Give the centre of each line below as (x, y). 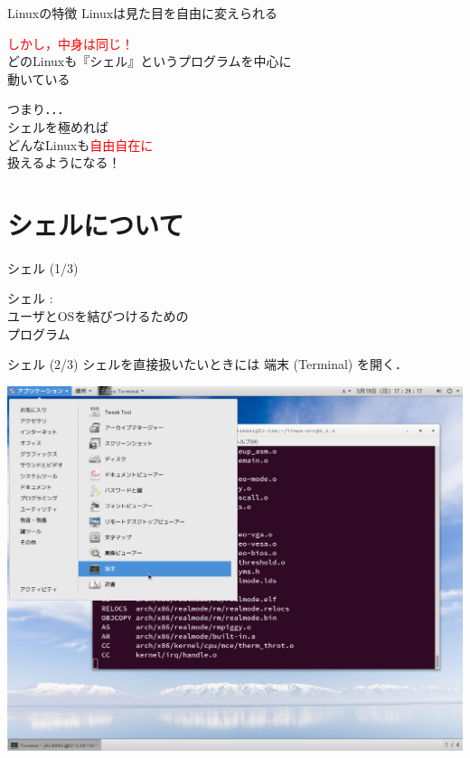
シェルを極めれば (58, 126)
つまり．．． (39, 109)
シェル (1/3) (43, 267)
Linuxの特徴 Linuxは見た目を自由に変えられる (143, 13)
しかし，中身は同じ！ (70, 43)
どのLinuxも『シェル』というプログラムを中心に (150, 61)
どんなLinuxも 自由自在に (80, 144)
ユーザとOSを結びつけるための (98, 316)
